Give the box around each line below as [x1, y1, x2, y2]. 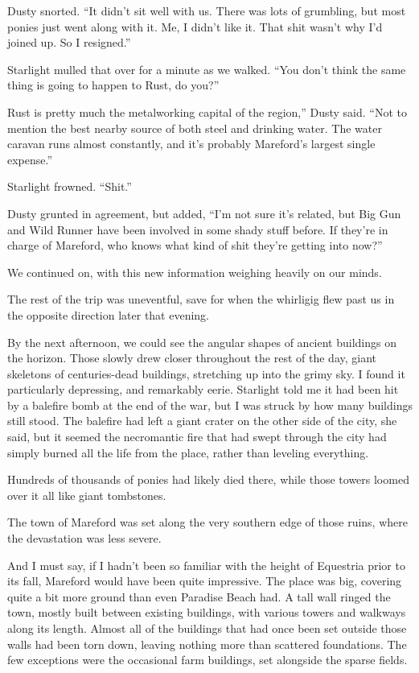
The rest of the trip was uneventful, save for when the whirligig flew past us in [7, 291, 395, 308]
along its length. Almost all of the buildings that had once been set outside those [7, 620, 407, 636]
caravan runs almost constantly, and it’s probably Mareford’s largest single [7, 135, 376, 152]
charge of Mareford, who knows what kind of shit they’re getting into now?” [7, 237, 383, 254]
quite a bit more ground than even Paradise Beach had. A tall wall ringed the [7, 588, 391, 605]
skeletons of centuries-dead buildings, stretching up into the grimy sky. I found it [7, 365, 405, 382]
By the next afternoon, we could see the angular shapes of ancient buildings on [7, 333, 396, 350]
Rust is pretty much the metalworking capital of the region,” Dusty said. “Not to [7, 103, 408, 120]
